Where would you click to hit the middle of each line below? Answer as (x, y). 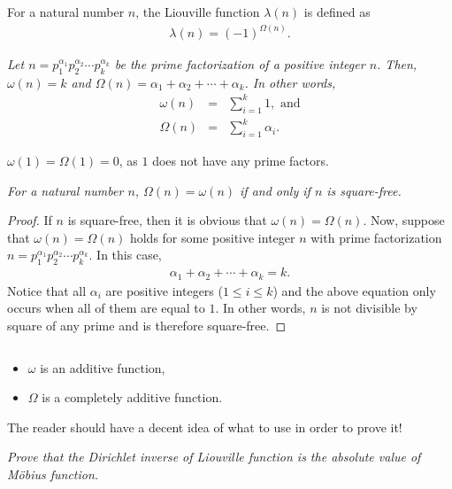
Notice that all (47, 290)
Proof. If (30, 220)
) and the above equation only (354, 290)
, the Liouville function (198, 12)
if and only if (275, 190)
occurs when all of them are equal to (106, 308)
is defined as (337, 12)
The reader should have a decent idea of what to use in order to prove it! (205, 427)
